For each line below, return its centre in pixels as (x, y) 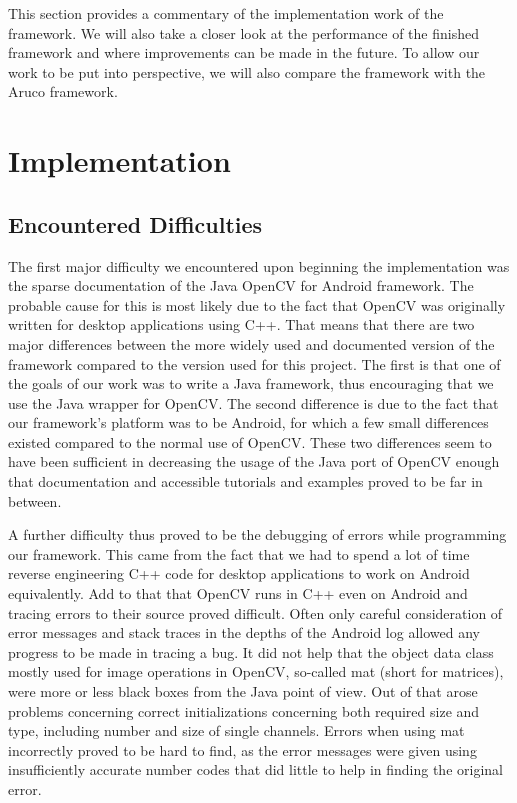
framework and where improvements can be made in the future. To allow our (244, 52)
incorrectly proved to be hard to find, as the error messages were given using (242, 749)
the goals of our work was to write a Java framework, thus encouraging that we (251, 383)
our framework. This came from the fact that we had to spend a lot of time (239, 553)
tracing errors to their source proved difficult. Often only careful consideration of (255, 612)
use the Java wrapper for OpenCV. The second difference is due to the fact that (253, 402)
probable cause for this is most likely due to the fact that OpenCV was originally (257, 304)
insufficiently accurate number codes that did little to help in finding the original (255, 769)
